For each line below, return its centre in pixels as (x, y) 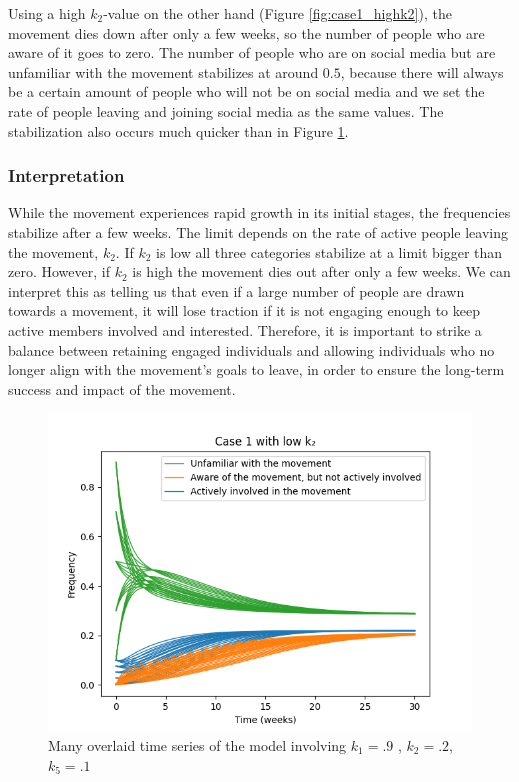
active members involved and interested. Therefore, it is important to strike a (245, 329)
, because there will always (422, 71)
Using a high (47, 13)
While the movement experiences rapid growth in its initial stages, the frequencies (259, 212)
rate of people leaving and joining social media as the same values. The (226, 110)
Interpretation (66, 175)
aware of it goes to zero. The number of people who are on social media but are (252, 52)
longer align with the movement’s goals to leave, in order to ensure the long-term (256, 369)
